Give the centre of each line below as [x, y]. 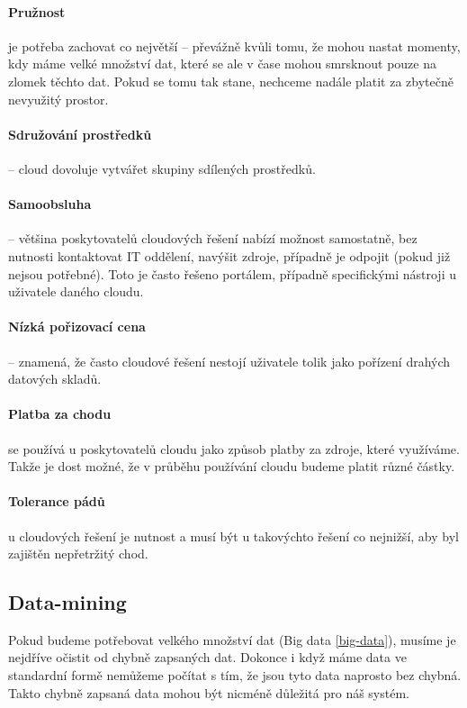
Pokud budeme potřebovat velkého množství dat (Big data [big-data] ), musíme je [232, 639]
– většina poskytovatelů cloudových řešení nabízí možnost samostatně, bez [213, 238]
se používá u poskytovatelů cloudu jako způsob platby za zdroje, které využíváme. [234, 448]
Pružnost [37, 11]
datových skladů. [55, 379]
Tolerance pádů [57, 501]
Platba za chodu [60, 414]
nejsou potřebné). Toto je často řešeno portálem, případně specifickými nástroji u [232, 273]
